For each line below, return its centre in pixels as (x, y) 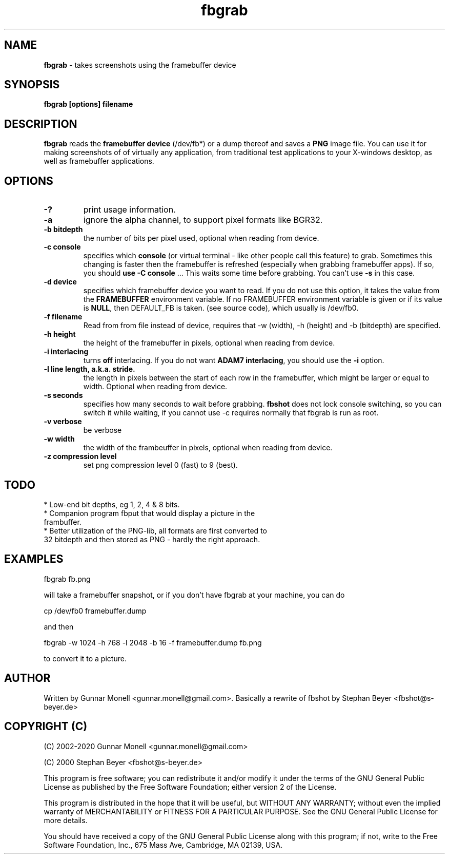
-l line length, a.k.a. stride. (89, 369)
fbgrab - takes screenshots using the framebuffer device (140, 65)
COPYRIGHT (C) (46, 727)
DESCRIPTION (41, 124)
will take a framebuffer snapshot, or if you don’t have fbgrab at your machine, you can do (194, 595)
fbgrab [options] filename (88, 104)
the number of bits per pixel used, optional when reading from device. (201, 238)
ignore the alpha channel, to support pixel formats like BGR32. (203, 220)
